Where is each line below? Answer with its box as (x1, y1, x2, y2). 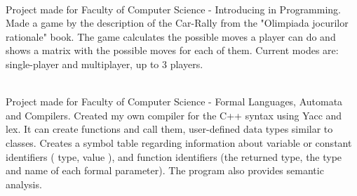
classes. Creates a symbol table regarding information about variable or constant (6, 135, 352, 150)
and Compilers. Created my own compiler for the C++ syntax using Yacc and (6, 107, 342, 122)
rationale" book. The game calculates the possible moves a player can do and (6, 29, 336, 44)
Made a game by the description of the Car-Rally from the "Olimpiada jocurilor (6, 15, 349, 30)
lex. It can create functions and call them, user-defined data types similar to (6, 122, 333, 136)
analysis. (6, 176, 42, 191)
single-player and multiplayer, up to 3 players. (6, 56, 203, 71)
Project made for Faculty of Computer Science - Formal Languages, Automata (6, 94, 343, 109)
